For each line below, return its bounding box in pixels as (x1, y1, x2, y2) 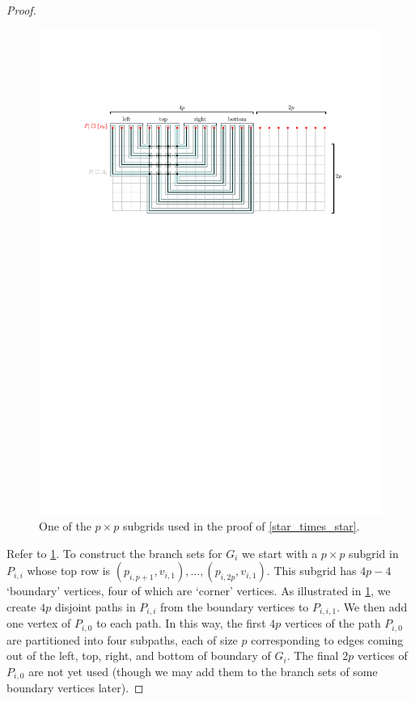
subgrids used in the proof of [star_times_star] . (122, 518, 360, 535)
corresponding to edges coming (251, 631, 404, 648)
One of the (39, 518, 91, 535)
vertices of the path (284, 615, 381, 632)
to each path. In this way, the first (96, 615, 266, 632)
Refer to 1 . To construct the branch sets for (6, 544, 222, 561)
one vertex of (6, 615, 71, 632)
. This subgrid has (266, 562, 357, 579)
